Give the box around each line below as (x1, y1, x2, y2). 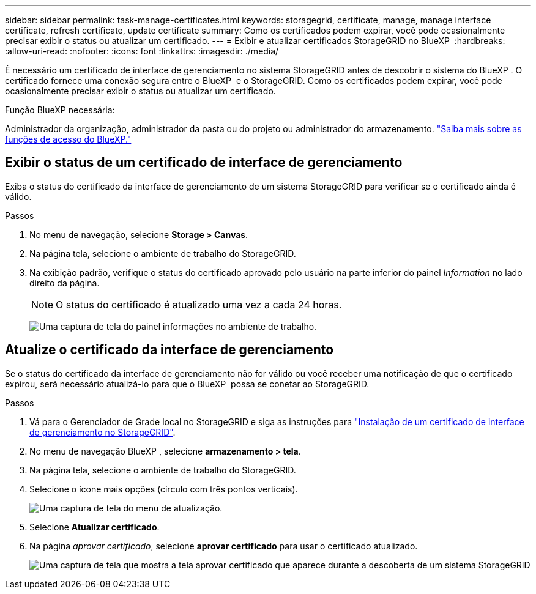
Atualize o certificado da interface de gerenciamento (5, 342, 334, 358)
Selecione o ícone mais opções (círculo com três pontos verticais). (29, 483, 298, 494)
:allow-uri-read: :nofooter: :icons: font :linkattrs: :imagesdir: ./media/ (5, 46, 279, 56)
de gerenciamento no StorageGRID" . (29, 426, 176, 437)
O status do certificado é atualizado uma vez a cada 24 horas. (56, 298, 342, 311)
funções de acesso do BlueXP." (5, 134, 132, 144)
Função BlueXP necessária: (5, 105, 115, 115)
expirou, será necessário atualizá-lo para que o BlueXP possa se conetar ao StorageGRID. (5, 378, 370, 389)
